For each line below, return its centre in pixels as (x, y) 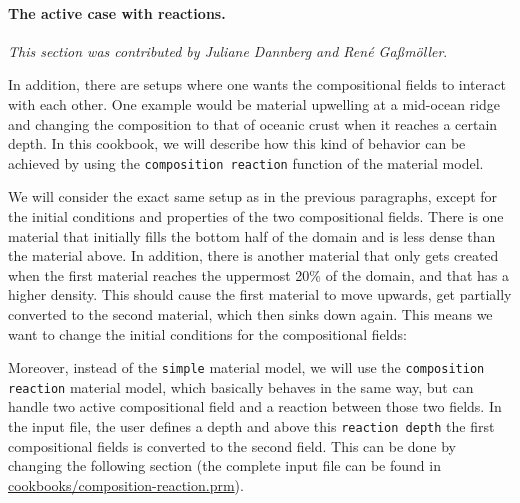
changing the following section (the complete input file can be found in (224, 465)
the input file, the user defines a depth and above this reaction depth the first (251, 426)
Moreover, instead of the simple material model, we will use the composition (246, 367)
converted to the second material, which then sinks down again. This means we (250, 313)
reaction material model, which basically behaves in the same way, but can (241, 386)
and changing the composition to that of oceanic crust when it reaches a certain (253, 123)
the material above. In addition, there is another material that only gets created (253, 255)
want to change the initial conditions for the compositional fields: (207, 333)
